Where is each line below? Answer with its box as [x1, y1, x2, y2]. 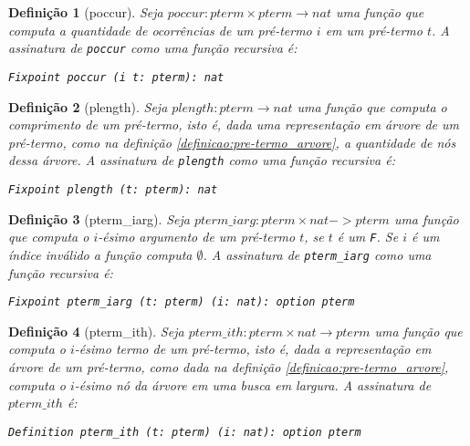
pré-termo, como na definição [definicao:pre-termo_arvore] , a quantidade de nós [8, 132, 456, 151]
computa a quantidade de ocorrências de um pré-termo [8, 20, 312, 39]
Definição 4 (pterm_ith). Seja [8, 321, 184, 340]
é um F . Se [337, 227, 399, 246]
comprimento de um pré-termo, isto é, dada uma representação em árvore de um [8, 115, 460, 134]
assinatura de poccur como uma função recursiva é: [8, 38, 298, 57]
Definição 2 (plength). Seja [8, 97, 168, 116]
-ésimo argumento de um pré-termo [98, 227, 296, 246]
